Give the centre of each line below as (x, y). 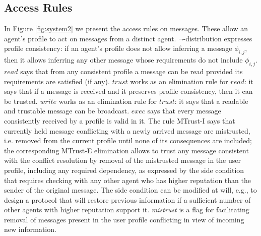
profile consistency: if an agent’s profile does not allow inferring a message (118, 48)
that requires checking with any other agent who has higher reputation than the (127, 180)
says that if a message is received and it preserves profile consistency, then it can (128, 91)
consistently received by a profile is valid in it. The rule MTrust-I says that (120, 120)
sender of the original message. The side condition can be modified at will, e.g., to (130, 190)
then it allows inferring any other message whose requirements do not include (123, 60)
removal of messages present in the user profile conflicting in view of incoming (124, 219)
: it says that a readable (211, 101)
